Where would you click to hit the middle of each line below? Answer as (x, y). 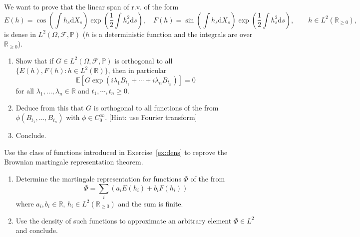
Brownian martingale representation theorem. (74, 162)
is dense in (20, 34)
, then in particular (137, 70)
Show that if (35, 60)
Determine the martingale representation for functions (98, 178)
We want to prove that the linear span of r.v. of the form (91, 6)
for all (25, 90)
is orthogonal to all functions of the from (156, 107)
